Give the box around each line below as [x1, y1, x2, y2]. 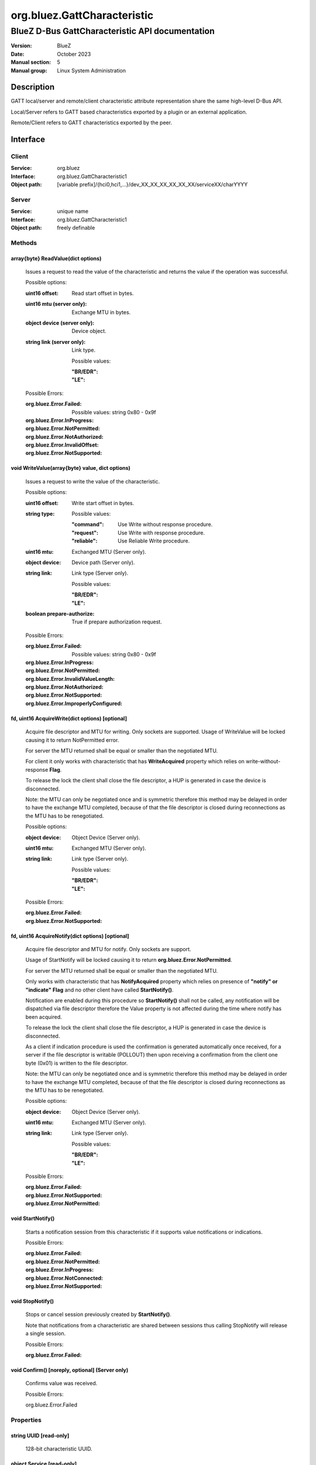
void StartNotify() [11, 1215, 55, 1222]
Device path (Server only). [71, 559, 135, 565]
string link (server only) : [25, 338, 86, 345]
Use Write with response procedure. [118, 529, 205, 536]
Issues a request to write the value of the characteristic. [25, 478, 160, 485]
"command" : [71, 521, 104, 528]
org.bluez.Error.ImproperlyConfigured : [25, 700, 123, 707]
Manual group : [11, 67, 47, 74]
